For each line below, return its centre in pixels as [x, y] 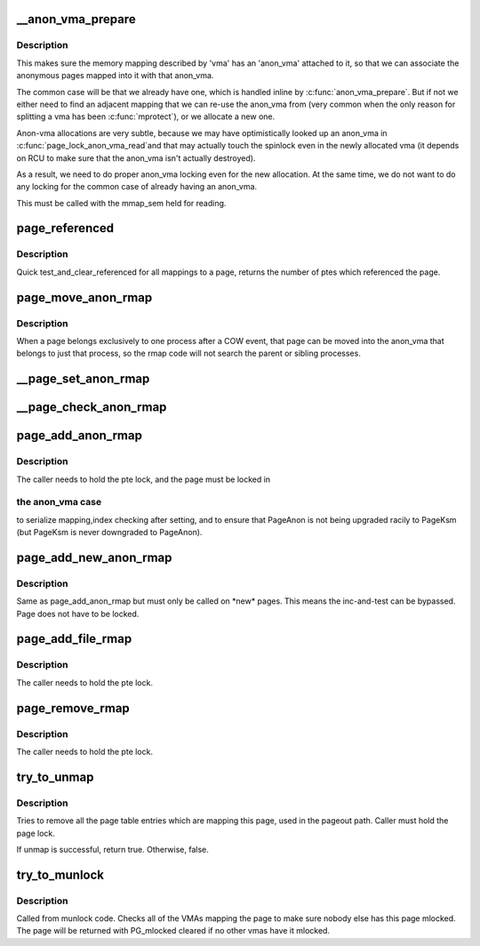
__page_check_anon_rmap [92, 408]
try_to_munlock [60, 874]
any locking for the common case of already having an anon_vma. [137, 187]
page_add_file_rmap [74, 639]
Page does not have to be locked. [78, 613]
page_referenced [65, 228]
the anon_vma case [59, 502]
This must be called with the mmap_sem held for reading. [121, 203]
